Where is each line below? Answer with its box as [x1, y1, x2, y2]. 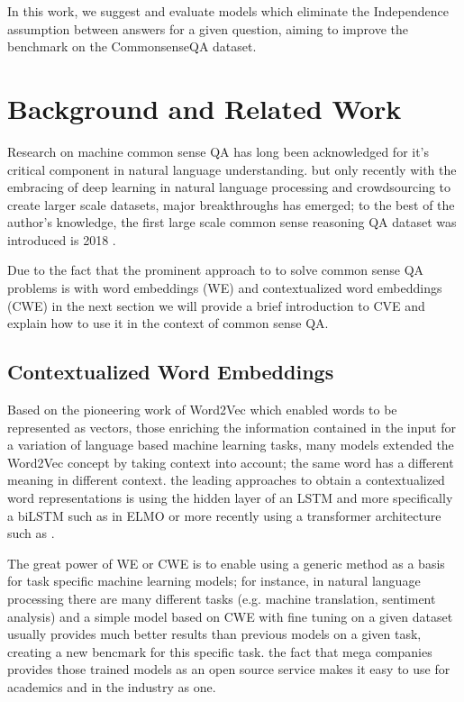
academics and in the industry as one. [7, 677, 216, 696]
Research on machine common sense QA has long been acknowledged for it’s [7, 141, 430, 160]
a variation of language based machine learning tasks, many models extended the [7, 435, 454, 454]
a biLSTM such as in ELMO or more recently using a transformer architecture [7, 506, 441, 524]
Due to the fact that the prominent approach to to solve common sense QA [7, 260, 424, 279]
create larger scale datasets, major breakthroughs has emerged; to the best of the [7, 195, 455, 214]
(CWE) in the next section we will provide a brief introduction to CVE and [7, 296, 425, 315]
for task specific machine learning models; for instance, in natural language [7, 571, 421, 590]
